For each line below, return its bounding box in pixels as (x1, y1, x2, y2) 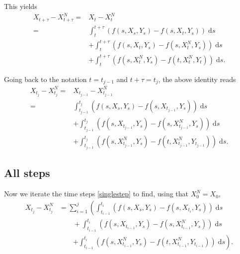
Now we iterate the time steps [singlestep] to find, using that (4, 188, 189, 199)
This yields (4, 1, 37, 11)
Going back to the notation (4, 74, 87, 84)
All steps (4, 165, 50, 180)
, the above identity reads (158, 74, 236, 84)
